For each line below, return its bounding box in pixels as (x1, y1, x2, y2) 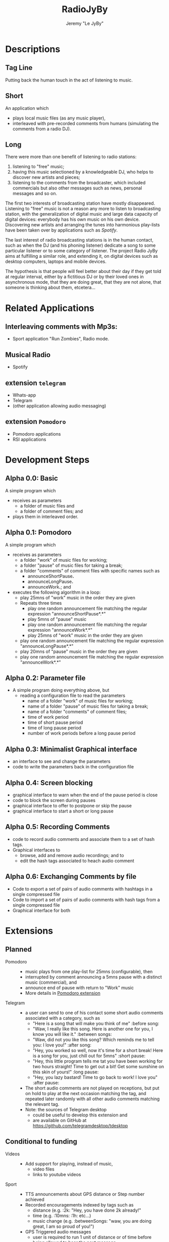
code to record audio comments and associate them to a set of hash (12, 836, 155, 842)
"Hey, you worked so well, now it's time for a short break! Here (32, 1047, 163, 1053)
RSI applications (12, 436, 46, 442)
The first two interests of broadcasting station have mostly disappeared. (5, 200, 155, 206)
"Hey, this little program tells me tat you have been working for (32, 1058, 163, 1064)
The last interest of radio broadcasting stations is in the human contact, (5, 237, 154, 243)
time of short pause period (27, 719, 83, 725)
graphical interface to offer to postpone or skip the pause (12, 803, 132, 809)
